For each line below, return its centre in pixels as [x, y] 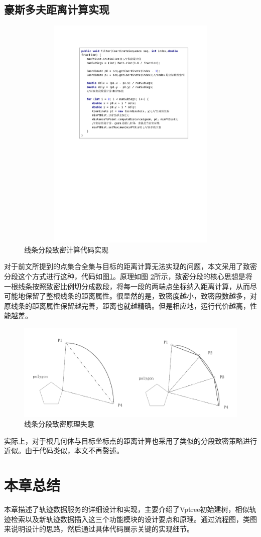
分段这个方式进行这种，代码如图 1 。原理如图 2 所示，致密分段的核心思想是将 [128, 276]
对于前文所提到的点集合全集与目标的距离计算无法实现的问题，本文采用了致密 [130, 266]
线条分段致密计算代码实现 [66, 249]
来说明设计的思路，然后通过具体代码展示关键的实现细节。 [99, 529]
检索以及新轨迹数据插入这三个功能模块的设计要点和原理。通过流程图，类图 [134, 519]
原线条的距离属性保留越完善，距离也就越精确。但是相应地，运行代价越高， [127, 305]
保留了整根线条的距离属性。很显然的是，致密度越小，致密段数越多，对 [141, 296]
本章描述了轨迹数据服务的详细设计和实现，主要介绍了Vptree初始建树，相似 [127, 509]
